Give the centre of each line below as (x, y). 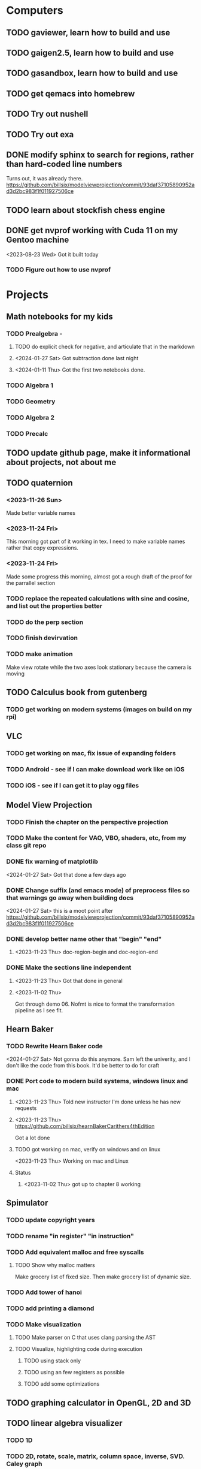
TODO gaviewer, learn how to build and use (88, 33)
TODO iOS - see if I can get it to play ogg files (73, 786)
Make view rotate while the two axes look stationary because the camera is (99, 667)
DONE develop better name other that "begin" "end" (84, 939)
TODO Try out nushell (47, 114)
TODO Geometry (31, 402)
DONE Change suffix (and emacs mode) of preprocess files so (98, 890)
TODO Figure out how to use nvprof (59, 270)
